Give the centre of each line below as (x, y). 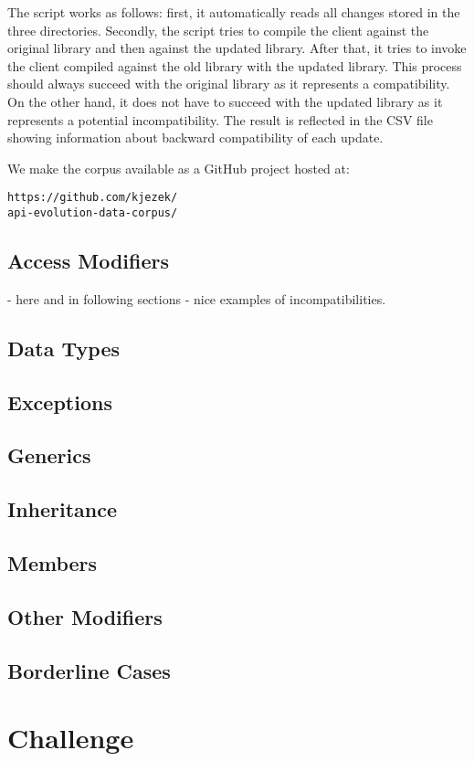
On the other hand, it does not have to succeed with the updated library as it (225, 101)
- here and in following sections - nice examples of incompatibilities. (197, 298)
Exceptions (60, 402)
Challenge (71, 738)
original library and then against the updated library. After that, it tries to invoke (237, 48)
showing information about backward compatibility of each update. (195, 137)
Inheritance (63, 509)
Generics (49, 455)
